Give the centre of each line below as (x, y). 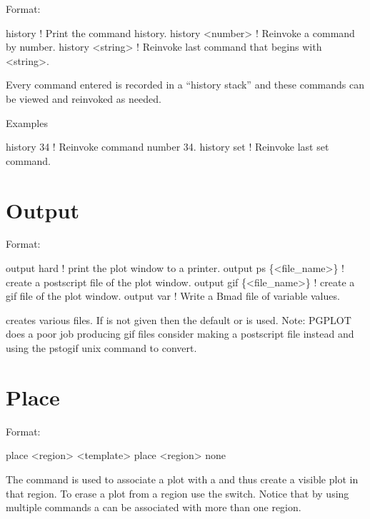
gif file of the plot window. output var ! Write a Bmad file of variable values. (173, 296)
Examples (27, 122)
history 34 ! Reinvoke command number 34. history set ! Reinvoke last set (167, 147)
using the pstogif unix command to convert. (101, 348)
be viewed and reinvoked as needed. (84, 98)
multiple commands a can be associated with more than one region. (154, 507)
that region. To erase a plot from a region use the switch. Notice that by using (177, 493)
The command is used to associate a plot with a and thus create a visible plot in (182, 479)
